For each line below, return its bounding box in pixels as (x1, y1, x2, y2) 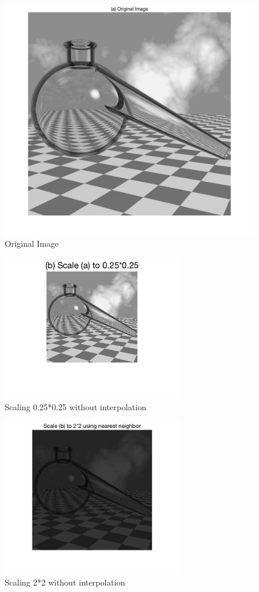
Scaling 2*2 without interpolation (5, 575, 125, 588)
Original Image (5, 237, 59, 250)
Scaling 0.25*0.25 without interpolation (5, 400, 147, 413)
